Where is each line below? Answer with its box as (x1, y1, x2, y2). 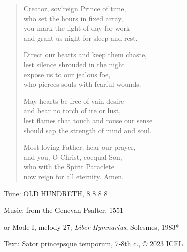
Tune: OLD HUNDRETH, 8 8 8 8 (4, 188, 108, 198)
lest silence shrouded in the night (23, 59, 125, 69)
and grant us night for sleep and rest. (23, 32, 138, 43)
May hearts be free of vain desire (23, 95, 124, 106)
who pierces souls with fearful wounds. (23, 79, 141, 89)
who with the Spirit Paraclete (23, 161, 114, 172)
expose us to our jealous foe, (23, 69, 111, 79)
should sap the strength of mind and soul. (23, 125, 152, 135)
